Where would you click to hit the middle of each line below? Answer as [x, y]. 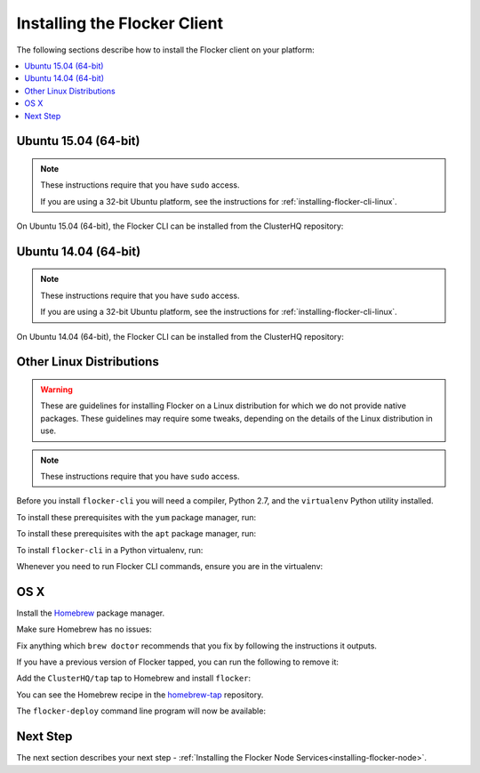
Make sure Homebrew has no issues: [84, 629]
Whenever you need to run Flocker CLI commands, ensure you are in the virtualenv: [170, 566]
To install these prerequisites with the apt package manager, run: [136, 534]
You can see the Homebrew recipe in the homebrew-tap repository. [140, 695]
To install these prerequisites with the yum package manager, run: [136, 517]
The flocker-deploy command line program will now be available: [141, 711]
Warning [56, 390]
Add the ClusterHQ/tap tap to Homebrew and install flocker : [134, 678]
